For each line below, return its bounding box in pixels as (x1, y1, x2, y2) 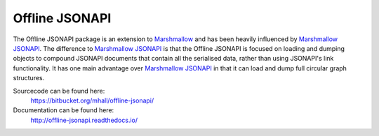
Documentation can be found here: (13, 106, 114, 114)
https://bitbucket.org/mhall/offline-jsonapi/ (30, 96, 154, 105)
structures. (13, 74, 45, 82)
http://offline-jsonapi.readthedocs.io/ (30, 116, 138, 124)
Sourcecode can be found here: (13, 86, 105, 95)
